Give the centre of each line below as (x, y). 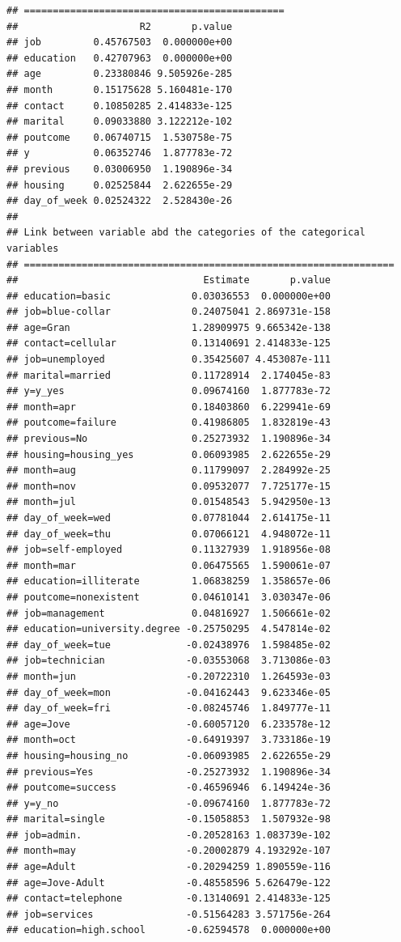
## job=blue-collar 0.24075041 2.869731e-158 (169, 312)
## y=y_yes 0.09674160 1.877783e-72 (169, 391)
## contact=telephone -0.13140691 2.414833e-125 (169, 899)
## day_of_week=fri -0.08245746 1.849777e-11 (169, 709)
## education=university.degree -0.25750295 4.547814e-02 (169, 629)
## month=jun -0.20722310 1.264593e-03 (169, 676)
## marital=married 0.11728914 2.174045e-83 (169, 375)
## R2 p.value (120, 26)
